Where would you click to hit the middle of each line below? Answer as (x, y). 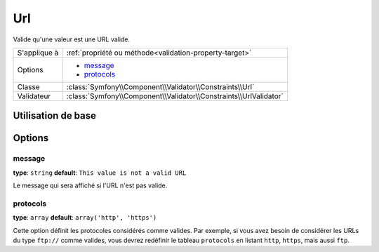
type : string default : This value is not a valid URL (100, 173)
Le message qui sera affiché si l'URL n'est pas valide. (90, 185)
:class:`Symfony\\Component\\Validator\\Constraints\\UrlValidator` (175, 96)
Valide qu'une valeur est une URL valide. (71, 39)
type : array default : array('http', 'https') (85, 218)
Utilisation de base (55, 116)
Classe (28, 86)
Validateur (34, 96)
